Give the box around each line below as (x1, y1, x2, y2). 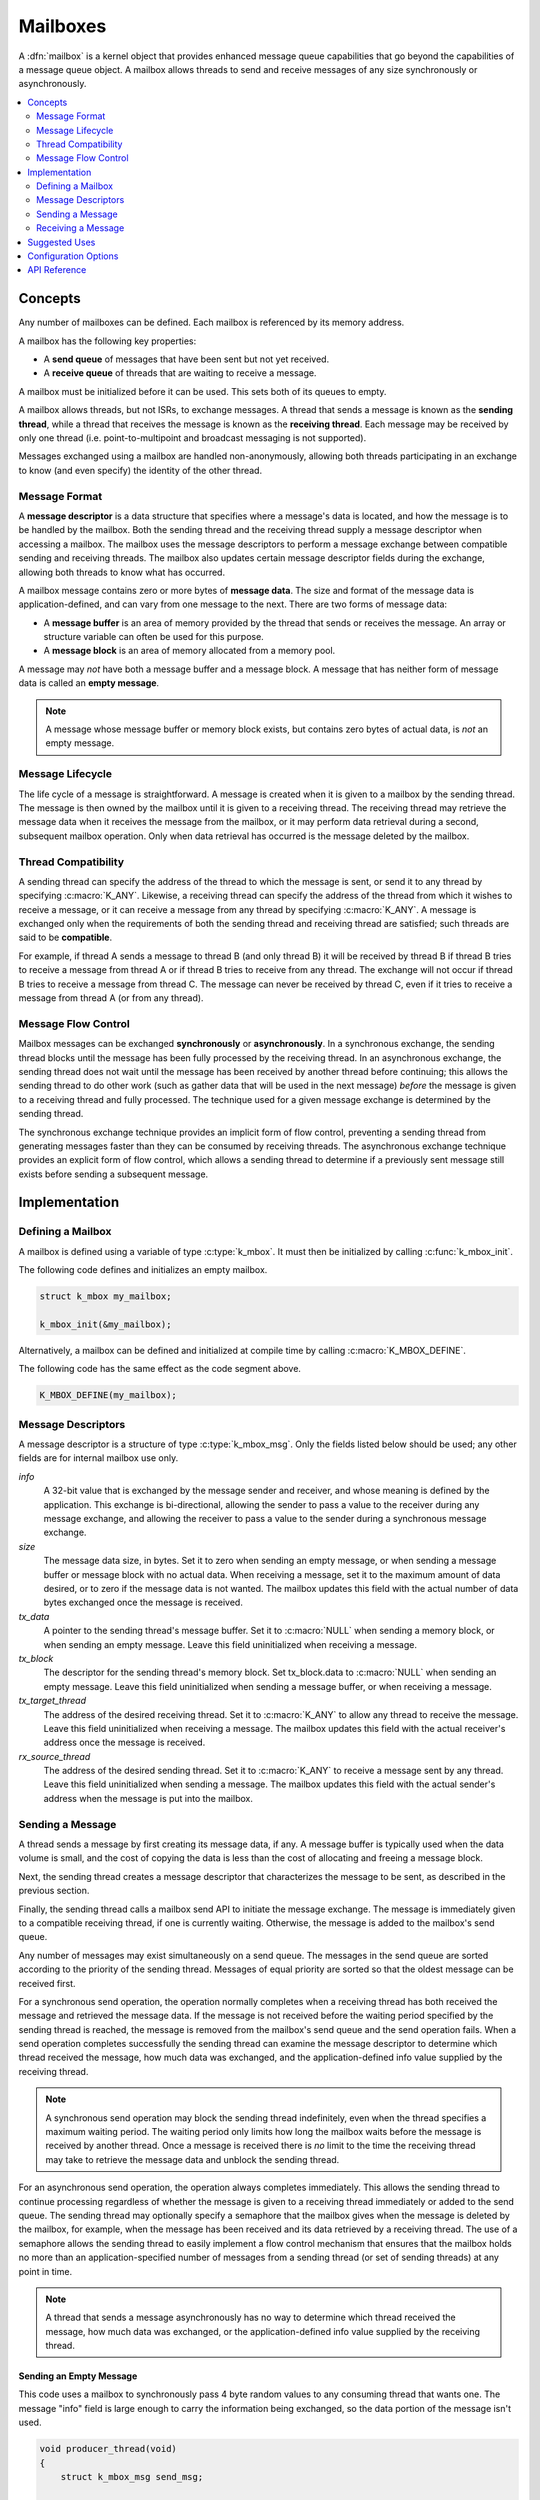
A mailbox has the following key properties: (18, 335, 197, 347)
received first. (18, 1977, 76, 1989)
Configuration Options (27, 250, 119, 262)
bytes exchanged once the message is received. (43, 1596, 244, 1609)
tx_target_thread (18, 1695, 87, 1707)
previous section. (18, 1885, 90, 1897)
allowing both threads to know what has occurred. (18, 566, 225, 578)
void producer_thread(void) (39, 2443, 177, 2455)
